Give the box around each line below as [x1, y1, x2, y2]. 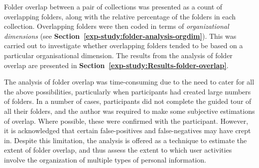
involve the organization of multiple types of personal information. [4, 154, 206, 165]
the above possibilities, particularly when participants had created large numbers [4, 86, 251, 96]
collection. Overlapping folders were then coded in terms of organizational [4, 21, 229, 31]
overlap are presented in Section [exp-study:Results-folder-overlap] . [4, 60, 229, 70]
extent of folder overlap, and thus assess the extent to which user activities [4, 145, 232, 155]
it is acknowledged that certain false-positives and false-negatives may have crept [4, 125, 251, 136]
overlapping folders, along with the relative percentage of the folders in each [4, 11, 236, 21]
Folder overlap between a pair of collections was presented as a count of [4, 1, 223, 11]
